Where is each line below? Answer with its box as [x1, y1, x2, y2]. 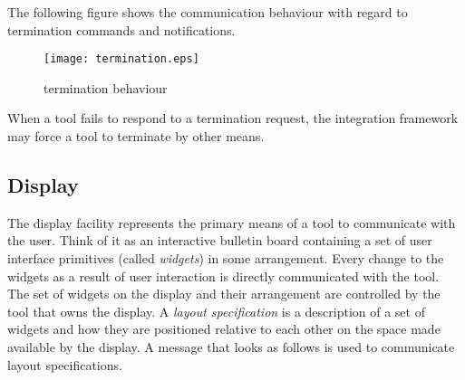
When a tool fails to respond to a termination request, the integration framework [7, 109, 459, 128]
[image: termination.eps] [44, 52, 199, 66]
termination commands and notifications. [7, 20, 236, 39]
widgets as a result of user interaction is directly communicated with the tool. [7, 266, 440, 285]
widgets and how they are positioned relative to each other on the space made [7, 319, 441, 338]
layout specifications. [7, 355, 122, 374]
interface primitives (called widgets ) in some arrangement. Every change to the [7, 249, 444, 268]
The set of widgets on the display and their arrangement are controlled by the [7, 284, 441, 303]
